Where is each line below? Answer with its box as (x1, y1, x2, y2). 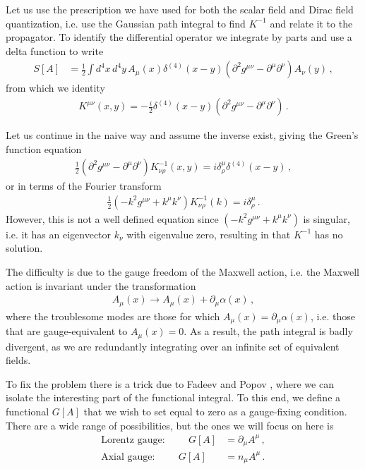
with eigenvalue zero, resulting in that (126, 226, 291, 241)
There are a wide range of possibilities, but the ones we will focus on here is (6, 418, 334, 432)
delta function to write (6, 43, 104, 58)
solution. (6, 240, 43, 255)
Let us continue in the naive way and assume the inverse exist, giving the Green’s (6, 128, 359, 142)
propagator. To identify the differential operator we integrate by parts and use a (6, 30, 352, 44)
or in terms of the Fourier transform (6, 178, 162, 193)
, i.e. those (310, 308, 355, 323)
